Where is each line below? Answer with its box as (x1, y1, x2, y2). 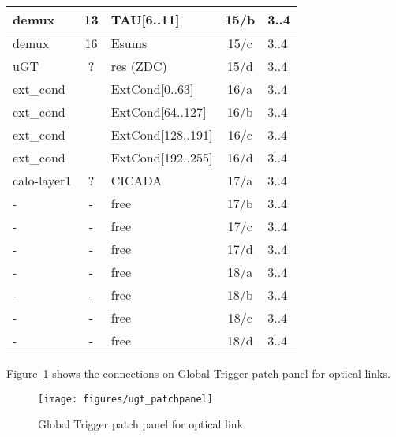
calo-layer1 (13, 171, 72, 189)
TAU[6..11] (110, 10, 180, 28)
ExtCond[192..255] (110, 148, 213, 166)
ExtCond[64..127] (110, 103, 207, 121)
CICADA (110, 171, 163, 189)
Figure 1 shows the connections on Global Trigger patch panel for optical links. (6, 365, 390, 381)
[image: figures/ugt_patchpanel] (38, 393, 213, 405)
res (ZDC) (110, 57, 167, 75)
